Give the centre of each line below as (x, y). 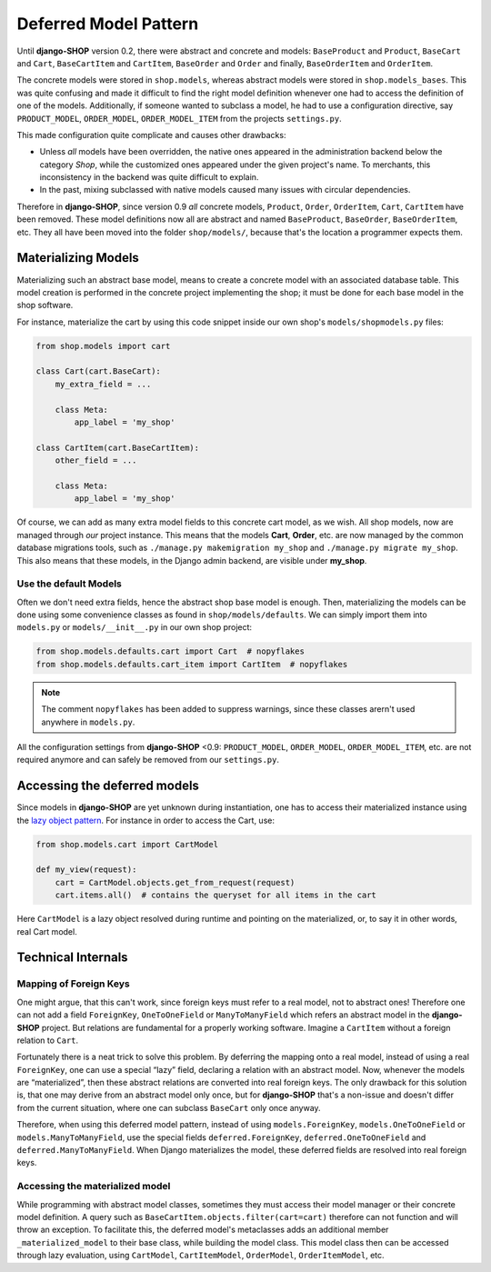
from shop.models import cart (103, 346)
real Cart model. (47, 931)
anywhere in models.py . (88, 722)
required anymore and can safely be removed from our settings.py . (148, 760)
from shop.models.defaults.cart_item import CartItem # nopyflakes (192, 664)
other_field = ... (96, 461)
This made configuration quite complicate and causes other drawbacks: (151, 135)
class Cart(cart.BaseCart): (98, 371)
